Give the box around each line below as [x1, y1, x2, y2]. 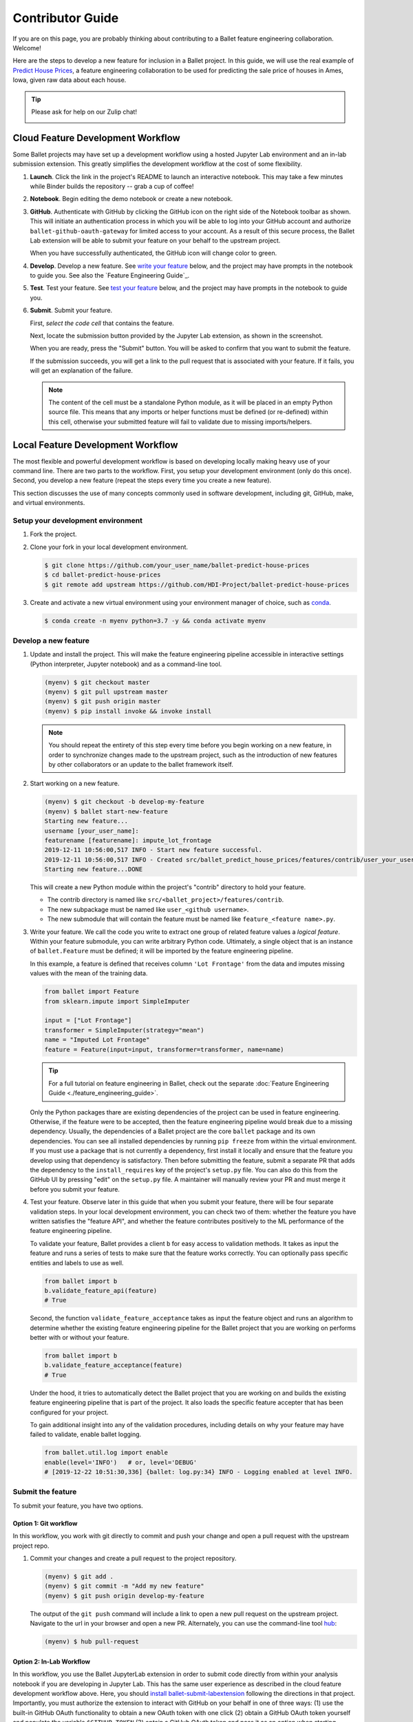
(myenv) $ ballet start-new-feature [44, 807, 169, 816]
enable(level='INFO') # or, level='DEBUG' [44, 1458, 198, 1466]
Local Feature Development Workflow [12, 439, 178, 450]
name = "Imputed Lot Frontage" [44, 1036, 151, 1044]
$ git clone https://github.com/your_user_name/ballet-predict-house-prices [44, 561, 310, 569]
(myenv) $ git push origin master [44, 698, 161, 705]
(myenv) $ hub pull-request [44, 1638, 139, 1646]
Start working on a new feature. [30, 779, 120, 788]
